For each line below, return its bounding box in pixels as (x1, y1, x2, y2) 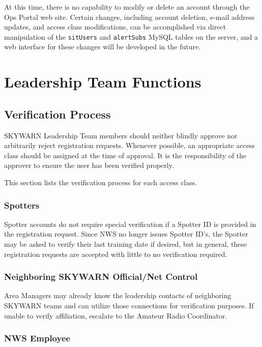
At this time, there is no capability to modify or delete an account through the (4, 2, 250, 12)
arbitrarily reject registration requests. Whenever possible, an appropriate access (4, 140, 255, 151)
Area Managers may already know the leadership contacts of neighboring (4, 290, 231, 301)
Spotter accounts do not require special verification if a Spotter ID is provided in (4, 218, 256, 229)
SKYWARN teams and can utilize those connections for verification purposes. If (4, 300, 254, 310)
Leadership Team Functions (4, 71, 201, 92)
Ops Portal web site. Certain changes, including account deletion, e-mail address (4, 11, 255, 22)
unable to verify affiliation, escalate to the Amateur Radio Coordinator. (4, 310, 227, 321)
